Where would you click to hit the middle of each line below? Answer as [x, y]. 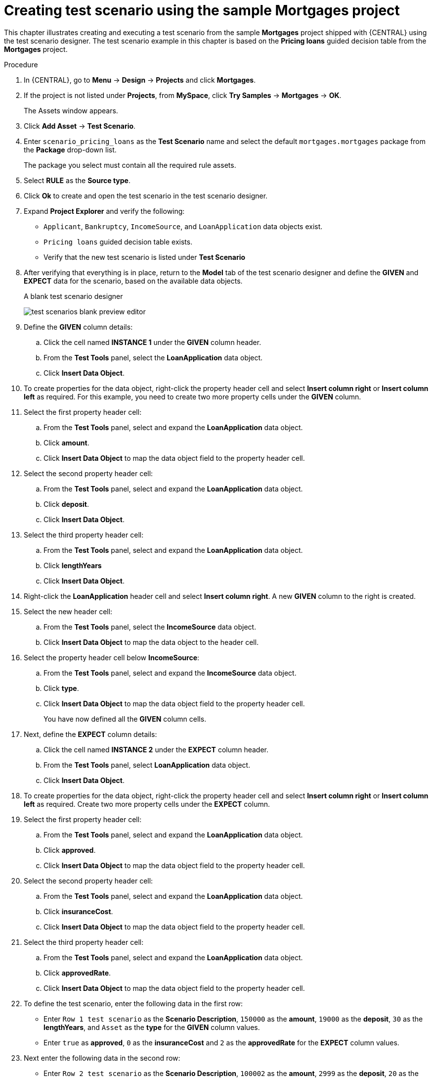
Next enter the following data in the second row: [102, 1058]
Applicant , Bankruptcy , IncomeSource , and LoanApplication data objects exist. [183, 226]
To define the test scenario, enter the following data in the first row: [133, 1003]
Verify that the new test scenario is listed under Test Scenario [145, 257]
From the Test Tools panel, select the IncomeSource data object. [150, 627]
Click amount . [66, 442]
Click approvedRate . [77, 973]
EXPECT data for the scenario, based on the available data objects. [133, 281]
